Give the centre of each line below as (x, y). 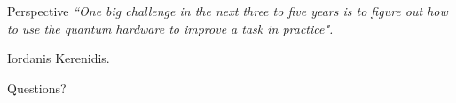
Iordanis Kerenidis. (59, 58)
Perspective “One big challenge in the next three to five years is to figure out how (228, 11)
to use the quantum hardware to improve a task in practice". (170, 28)
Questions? (37, 87)
